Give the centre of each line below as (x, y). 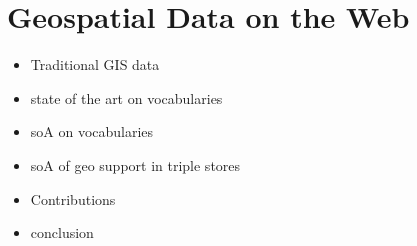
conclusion (62, 232)
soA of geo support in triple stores (135, 164)
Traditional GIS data (95, 64)
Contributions (73, 198)
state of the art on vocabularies (126, 97)
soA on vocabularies (92, 131)
